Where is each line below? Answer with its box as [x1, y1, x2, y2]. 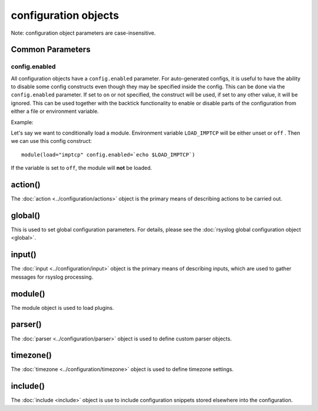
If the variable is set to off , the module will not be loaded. [11, 165, 153, 172]
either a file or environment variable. [11, 108, 100, 115]
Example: [11, 118, 34, 126]
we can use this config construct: [11, 138, 92, 145]
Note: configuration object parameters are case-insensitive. [11, 29, 156, 36]
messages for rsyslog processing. [11, 273, 94, 280]
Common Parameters [11, 45, 91, 55]
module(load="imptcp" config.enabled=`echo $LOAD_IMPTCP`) [21, 151, 196, 158]
